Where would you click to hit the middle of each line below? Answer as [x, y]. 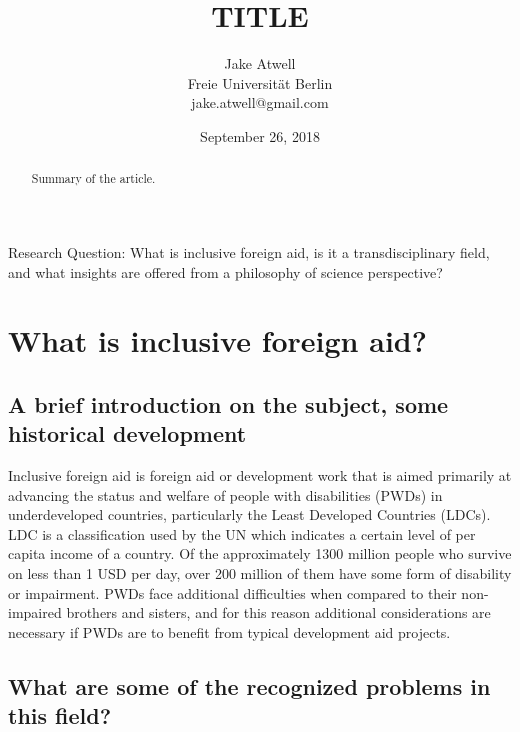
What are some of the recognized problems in [249, 685]
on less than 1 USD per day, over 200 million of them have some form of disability [260, 573]
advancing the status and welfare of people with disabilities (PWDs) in [225, 494]
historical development [127, 433]
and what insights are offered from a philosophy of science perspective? [225, 271]
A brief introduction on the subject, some [228, 403]
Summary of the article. [93, 178]
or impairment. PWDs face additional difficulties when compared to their [232, 592]
